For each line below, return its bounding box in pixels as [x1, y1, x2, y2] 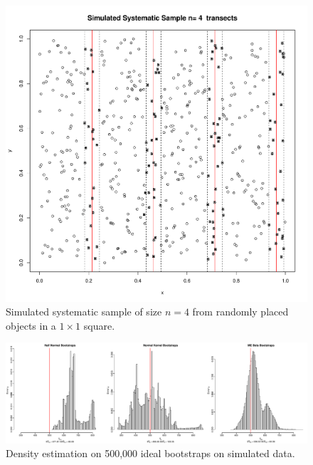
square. [83, 318, 115, 333]
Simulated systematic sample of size [6, 304, 162, 319]
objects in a [6, 318, 56, 333]
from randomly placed [192, 304, 289, 319]
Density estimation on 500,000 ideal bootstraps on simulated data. [6, 446, 295, 461]
